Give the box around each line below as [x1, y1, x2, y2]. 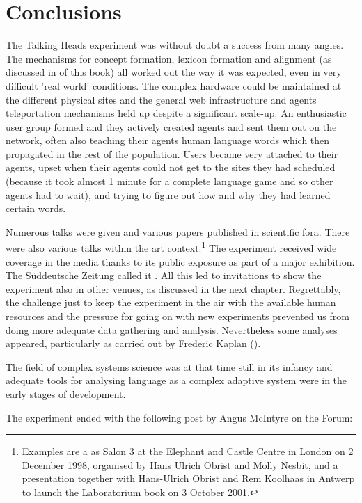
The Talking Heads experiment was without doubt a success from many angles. [6, 38, 344, 52]
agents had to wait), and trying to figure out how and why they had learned [6, 187, 331, 202]
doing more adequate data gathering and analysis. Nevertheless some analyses [6, 322, 338, 337]
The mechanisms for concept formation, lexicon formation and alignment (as [6, 51, 332, 65]
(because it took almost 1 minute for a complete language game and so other [6, 174, 333, 189]
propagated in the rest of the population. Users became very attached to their [6, 146, 338, 161]
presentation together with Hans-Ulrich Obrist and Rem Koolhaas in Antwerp [22, 471, 355, 486]
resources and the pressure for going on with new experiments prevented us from [6, 309, 349, 324]
